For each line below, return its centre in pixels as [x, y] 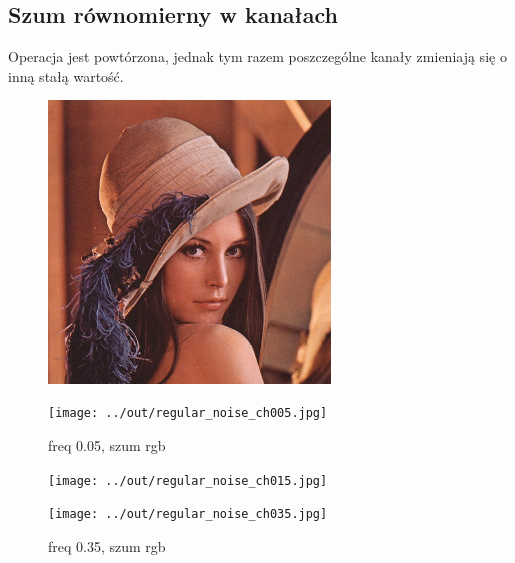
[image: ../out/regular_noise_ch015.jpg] [188, 480]
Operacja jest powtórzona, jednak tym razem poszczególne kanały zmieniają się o [257, 56]
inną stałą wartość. [66, 75]
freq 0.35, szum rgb [107, 546]
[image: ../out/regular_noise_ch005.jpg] [188, 413]
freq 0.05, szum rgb [107, 445]
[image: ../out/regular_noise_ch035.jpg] [188, 514]
